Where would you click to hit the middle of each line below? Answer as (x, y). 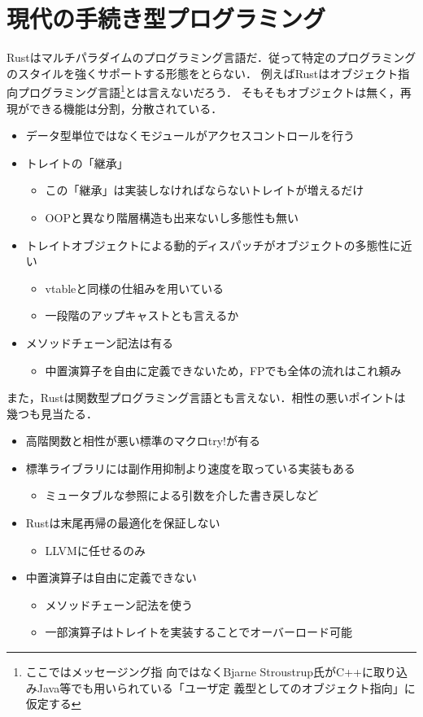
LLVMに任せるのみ (95, 550)
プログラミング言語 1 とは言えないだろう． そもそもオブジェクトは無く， (209, 91)
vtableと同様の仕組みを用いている (134, 288)
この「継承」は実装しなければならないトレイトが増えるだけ (205, 190)
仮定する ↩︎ (53, 704)
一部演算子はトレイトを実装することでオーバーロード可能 (199, 632)
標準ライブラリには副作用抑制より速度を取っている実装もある (190, 468)
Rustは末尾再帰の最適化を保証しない (123, 523)
